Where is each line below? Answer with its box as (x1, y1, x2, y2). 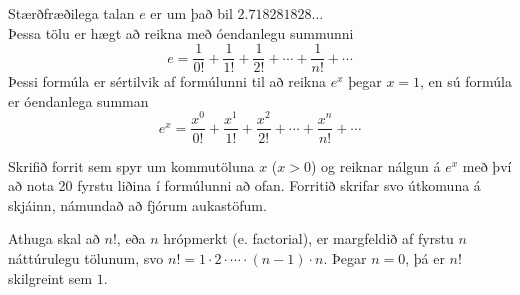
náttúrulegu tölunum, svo (8, 247, 164, 268)
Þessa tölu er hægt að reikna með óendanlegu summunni (8, 22, 354, 43)
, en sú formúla (420, 71, 512, 92)
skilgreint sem (8, 267, 93, 288)
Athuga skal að (8, 228, 100, 249)
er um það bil (150, 3, 233, 23)
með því (462, 155, 512, 176)
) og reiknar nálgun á (310, 155, 441, 176)
